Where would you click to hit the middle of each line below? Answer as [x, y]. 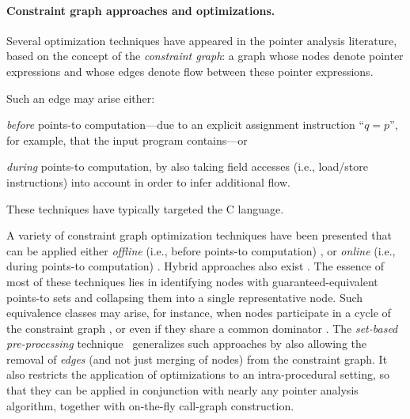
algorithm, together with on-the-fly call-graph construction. [150, 405]
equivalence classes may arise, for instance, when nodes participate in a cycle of [199, 313]
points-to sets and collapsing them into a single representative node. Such [185, 297]
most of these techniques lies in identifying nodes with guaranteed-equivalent [192, 281]
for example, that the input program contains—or [127, 140]
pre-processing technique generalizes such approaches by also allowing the [186, 344]
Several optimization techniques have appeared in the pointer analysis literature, [202, 40]
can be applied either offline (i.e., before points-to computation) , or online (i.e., [201, 250]
